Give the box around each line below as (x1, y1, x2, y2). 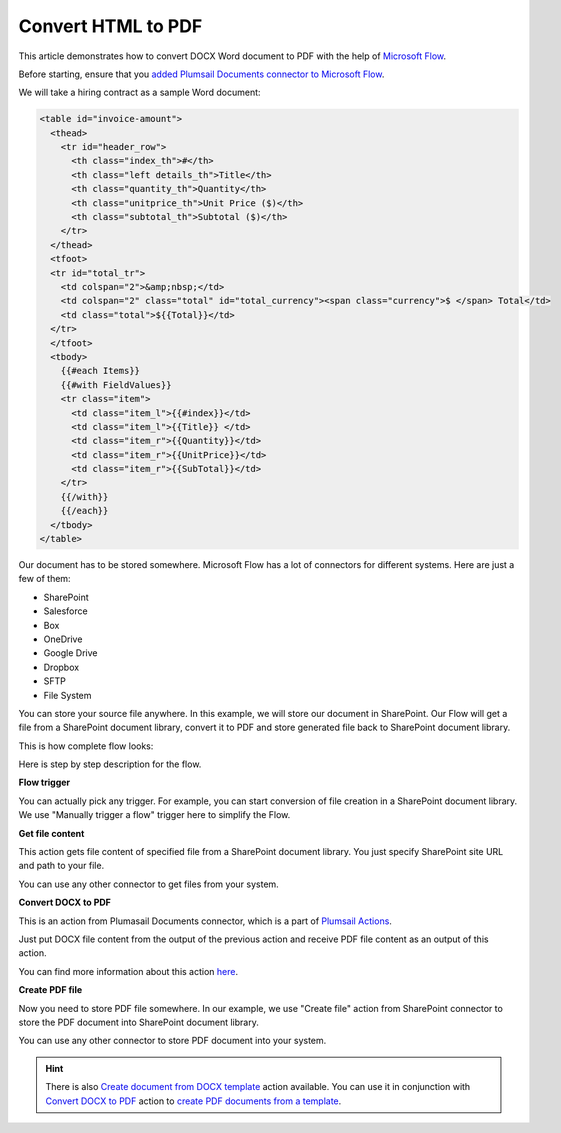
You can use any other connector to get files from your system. (18, 878, 279, 890)
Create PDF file (18, 984, 83, 996)
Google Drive (43, 647, 98, 659)
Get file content (18, 827, 85, 839)
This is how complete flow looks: (18, 740, 154, 752)
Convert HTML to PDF (18, 15, 203, 37)
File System (43, 689, 92, 701)
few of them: (18, 573, 71, 585)
